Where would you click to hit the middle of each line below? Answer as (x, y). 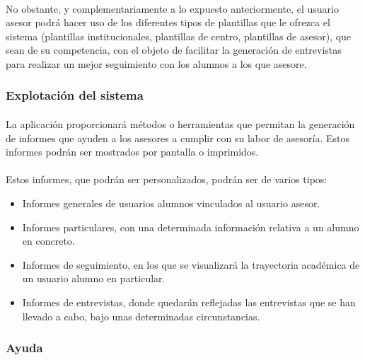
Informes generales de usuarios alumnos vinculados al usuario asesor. (171, 203)
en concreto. (48, 241)
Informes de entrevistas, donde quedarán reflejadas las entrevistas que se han (189, 302)
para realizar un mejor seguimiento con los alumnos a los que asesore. (156, 63)
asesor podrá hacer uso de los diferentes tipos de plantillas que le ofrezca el (168, 22)
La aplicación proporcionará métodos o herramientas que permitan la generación (180, 124)
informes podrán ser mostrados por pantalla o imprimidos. (132, 152)
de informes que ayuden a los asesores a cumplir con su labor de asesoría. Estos (178, 138)
